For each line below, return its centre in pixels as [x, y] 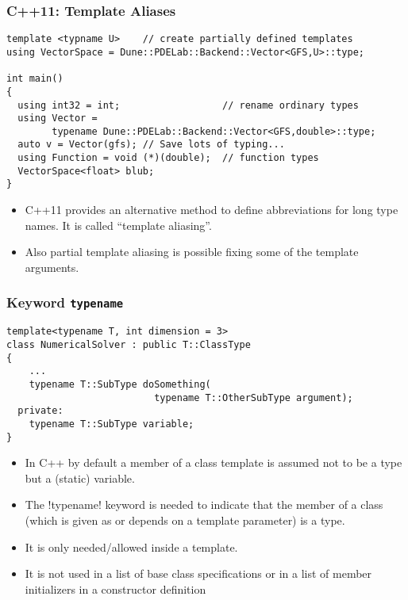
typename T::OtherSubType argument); [254, 397]
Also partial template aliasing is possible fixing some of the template [192, 252]
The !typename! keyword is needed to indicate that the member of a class [204, 504]
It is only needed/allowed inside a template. [131, 546]
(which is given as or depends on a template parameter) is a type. [185, 520]
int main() [35, 79]
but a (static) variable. [80, 478]
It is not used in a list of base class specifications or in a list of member [198, 573]
